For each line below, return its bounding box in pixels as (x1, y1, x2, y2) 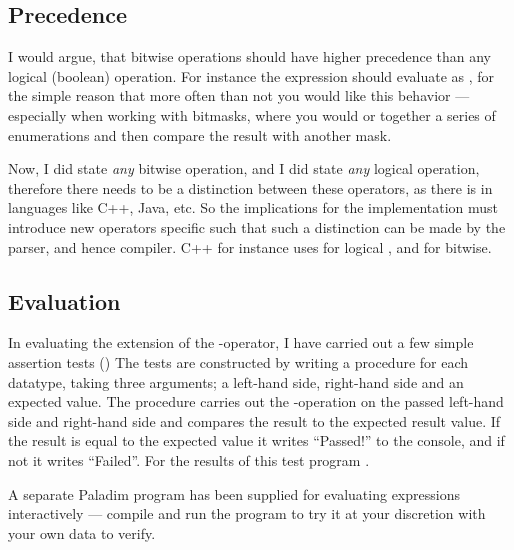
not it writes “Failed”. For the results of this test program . (8, 449, 370, 470)
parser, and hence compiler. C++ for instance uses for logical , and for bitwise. (8, 236, 492, 257)
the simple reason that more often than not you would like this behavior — (8, 85, 470, 106)
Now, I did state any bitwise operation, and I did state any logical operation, (8, 158, 480, 179)
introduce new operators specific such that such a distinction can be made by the (8, 216, 506, 237)
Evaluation (8, 285, 121, 316)
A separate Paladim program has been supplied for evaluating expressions (8, 483, 460, 504)
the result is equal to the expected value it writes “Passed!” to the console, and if (8, 430, 505, 451)
